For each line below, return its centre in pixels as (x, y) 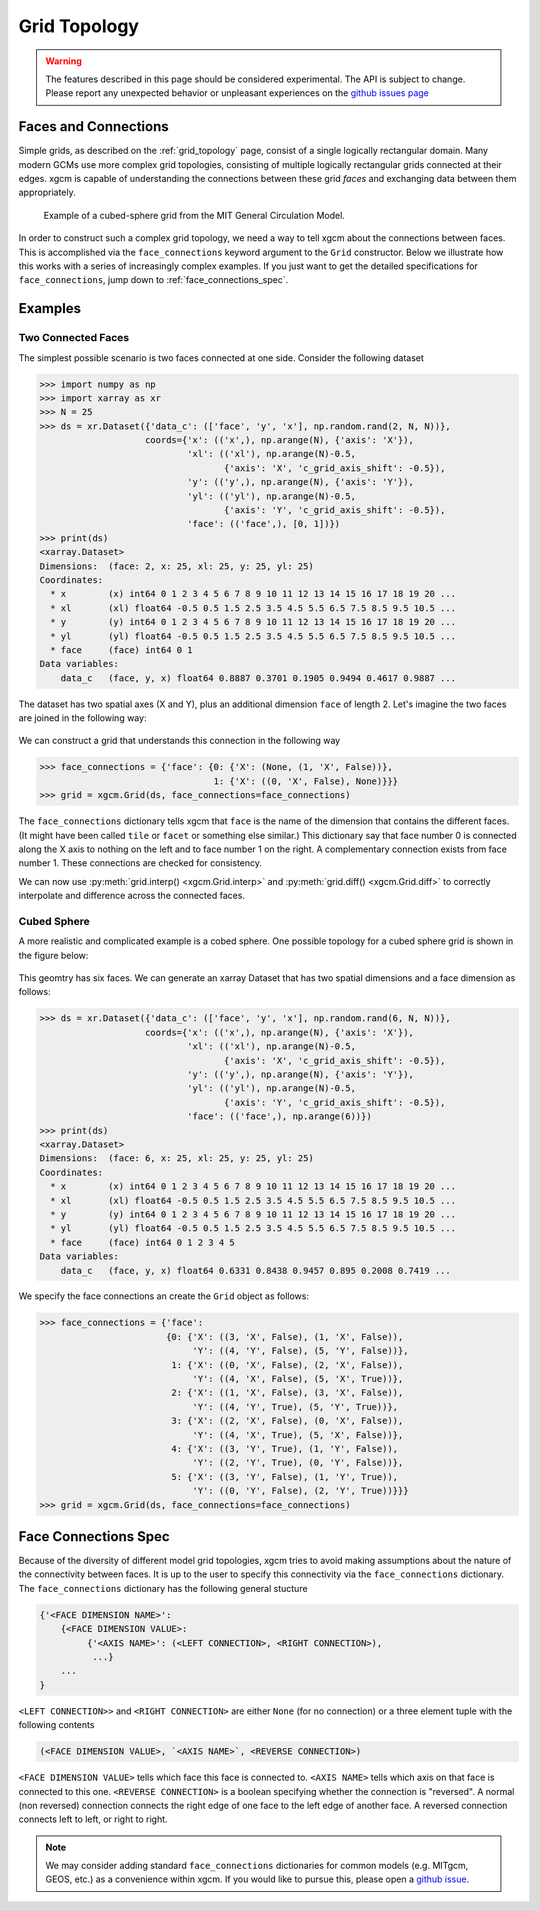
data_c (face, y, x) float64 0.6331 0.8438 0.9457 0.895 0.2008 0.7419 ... (256, 1270)
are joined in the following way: (82, 718)
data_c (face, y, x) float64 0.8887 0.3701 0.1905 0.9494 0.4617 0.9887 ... (258, 678)
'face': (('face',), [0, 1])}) (263, 524)
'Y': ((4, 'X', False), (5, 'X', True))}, (298, 1379)
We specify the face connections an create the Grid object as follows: (164, 1296)
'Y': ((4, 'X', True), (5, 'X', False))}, (298, 1434)
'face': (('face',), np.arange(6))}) (279, 1116)
